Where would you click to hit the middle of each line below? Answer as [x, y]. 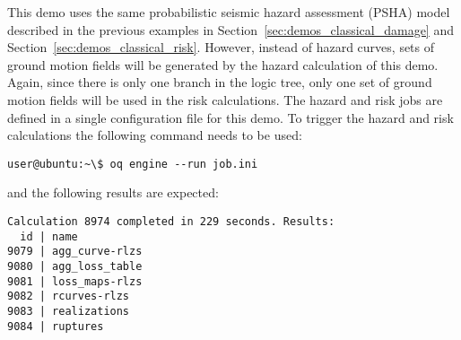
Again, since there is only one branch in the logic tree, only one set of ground [220, 82]
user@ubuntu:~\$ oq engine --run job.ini [133, 164]
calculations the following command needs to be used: [155, 135]
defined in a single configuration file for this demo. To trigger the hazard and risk [230, 117]
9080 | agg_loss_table [75, 266]
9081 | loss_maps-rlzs [75, 281]
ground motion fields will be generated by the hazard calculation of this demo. [223, 64]
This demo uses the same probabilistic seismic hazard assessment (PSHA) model [229, 12]
